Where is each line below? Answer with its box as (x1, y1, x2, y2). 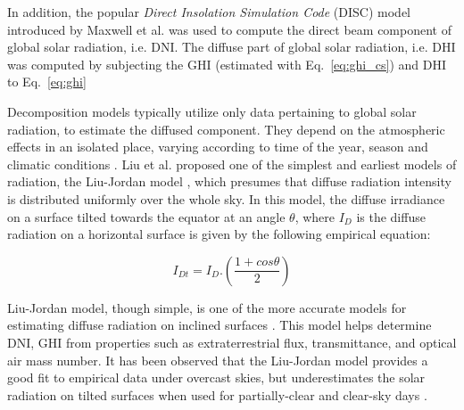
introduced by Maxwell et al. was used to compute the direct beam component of (7, 20, 452, 38)
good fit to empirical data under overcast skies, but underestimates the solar (7, 368, 426, 387)
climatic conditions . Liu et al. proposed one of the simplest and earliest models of (7, 154, 457, 173)
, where (294, 207, 335, 225)
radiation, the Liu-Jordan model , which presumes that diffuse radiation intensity (7, 172, 452, 191)
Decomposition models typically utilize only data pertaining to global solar (7, 102, 417, 120)
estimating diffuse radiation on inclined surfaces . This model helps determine (7, 316, 432, 334)
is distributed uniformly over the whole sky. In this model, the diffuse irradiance (7, 189, 445, 208)
